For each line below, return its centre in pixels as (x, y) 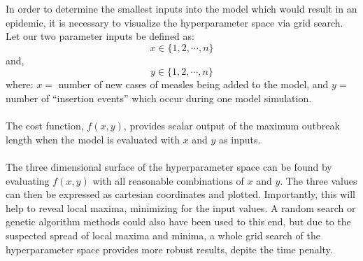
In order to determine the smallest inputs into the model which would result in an (181, 8)
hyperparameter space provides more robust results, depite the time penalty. (169, 249)
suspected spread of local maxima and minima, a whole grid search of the (163, 235)
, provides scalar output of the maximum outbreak (232, 126)
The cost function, (45, 126)
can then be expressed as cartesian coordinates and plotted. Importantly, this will (180, 194)
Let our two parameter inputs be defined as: (100, 36)
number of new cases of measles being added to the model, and (193, 84)
